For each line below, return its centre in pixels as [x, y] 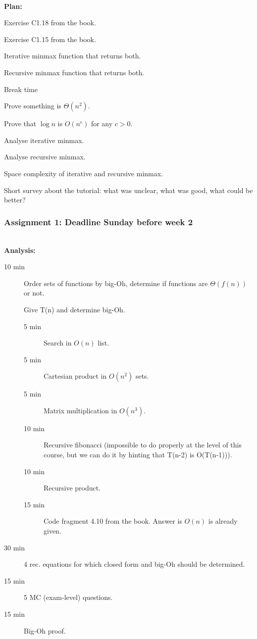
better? [15, 200]
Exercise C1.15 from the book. [50, 39]
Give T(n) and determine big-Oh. [75, 309]
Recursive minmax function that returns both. [74, 72]
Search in [58, 343]
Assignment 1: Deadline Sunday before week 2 [99, 221]
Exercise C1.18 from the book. [50, 23]
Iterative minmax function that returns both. [73, 56]
